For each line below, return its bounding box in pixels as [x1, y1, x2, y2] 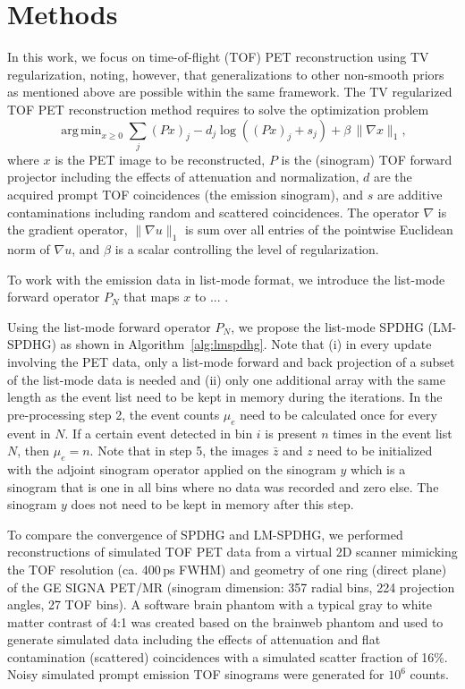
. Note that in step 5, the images [89, 441, 269, 460]
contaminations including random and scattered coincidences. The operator [7, 202, 419, 221]
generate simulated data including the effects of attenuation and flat [7, 630, 381, 649]
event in [7, 423, 51, 442]
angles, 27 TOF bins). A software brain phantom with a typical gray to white [7, 595, 432, 614]
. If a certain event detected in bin [64, 423, 253, 442]
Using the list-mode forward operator [7, 317, 211, 336]
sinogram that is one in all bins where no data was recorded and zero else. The [7, 477, 439, 496]
